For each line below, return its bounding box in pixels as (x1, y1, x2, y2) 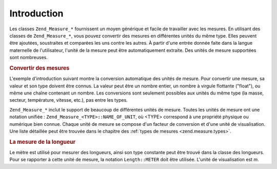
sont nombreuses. (9, 54, 48, 61)
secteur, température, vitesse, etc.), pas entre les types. (9, 97, 128, 103)
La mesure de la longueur (9, 138, 76, 145)
